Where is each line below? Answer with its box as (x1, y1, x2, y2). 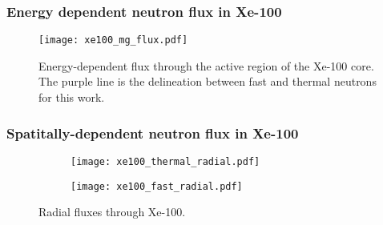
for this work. (38, 89, 105, 106)
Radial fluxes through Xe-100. (38, 203, 186, 220)
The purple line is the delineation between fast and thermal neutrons (38, 73, 377, 90)
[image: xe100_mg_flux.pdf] (38, 34, 188, 46)
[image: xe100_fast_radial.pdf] (71, 180, 243, 192)
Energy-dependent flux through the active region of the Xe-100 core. (38, 57, 374, 74)
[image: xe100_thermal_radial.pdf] (71, 155, 260, 167)
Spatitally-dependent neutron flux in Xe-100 (6, 123, 299, 143)
